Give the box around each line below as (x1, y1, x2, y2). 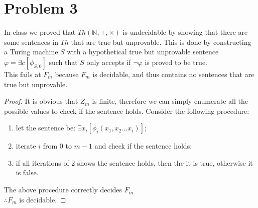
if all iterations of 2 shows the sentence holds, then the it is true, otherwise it (16, 157, 253, 168)
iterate (16, 141, 36, 151)
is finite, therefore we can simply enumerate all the (92, 96, 248, 106)
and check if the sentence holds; (94, 141, 192, 151)
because (55, 68, 79, 79)
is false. (16, 167, 39, 178)
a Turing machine (4, 46, 58, 57)
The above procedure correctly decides (4, 184, 122, 195)
